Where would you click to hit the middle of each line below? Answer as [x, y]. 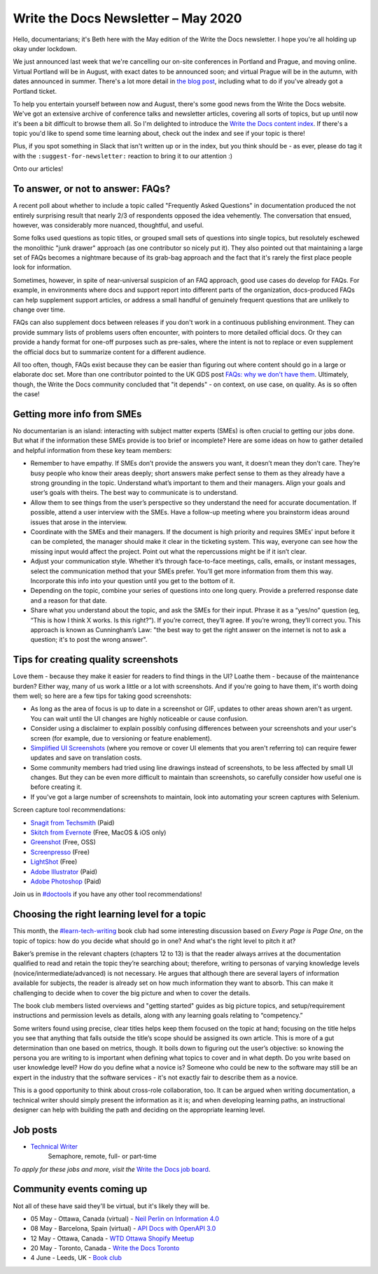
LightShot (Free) [54, 862]
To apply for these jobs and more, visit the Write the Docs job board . [112, 1169]
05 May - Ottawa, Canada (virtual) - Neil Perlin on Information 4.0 [125, 1219]
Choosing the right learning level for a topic [110, 915]
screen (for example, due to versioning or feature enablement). [121, 738]
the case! [26, 394]
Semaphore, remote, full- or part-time [102, 1156]
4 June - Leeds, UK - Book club [76, 1258]
